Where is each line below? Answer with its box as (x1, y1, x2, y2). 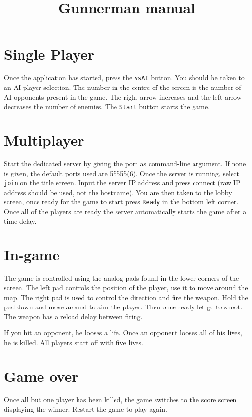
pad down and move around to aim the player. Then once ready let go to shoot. (4, 302, 243, 312)
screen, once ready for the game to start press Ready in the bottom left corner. (4, 197, 239, 207)
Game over (4, 366, 78, 386)
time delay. (4, 216, 37, 226)
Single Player (4, 44, 95, 64)
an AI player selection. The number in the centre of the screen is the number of (4, 82, 241, 92)
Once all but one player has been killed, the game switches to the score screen (4, 394, 237, 404)
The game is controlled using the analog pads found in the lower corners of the (4, 273, 239, 283)
